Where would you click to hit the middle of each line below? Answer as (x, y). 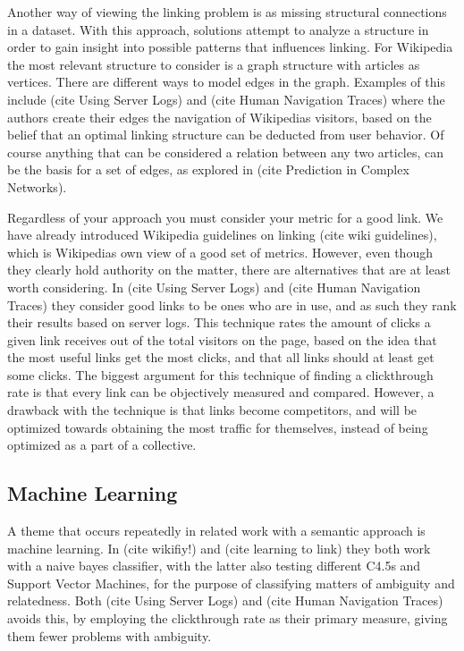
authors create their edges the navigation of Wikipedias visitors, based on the (219, 117)
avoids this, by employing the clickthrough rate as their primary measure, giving (228, 618)
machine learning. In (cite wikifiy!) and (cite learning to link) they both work (219, 548)
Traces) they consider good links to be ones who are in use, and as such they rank (232, 304)
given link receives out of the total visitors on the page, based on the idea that (222, 339)
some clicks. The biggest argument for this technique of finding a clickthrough (220, 374)
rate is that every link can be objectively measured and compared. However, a (221, 392)
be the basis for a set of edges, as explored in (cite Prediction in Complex (208, 169)
